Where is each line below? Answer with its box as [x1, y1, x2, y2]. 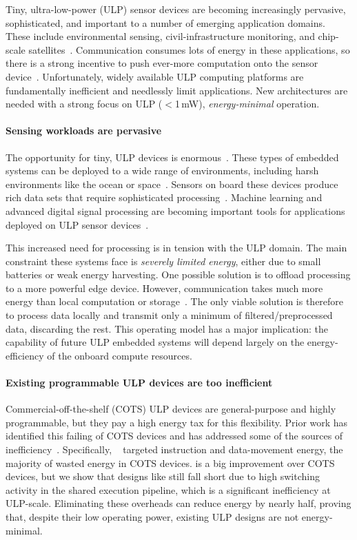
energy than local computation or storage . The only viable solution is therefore [6, 294, 344, 309]
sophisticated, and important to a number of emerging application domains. [6, 15, 325, 30]
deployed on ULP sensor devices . [6, 217, 149, 231]
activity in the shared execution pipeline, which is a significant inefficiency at [6, 482, 331, 497]
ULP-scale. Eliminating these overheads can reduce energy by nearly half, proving [6, 496, 351, 510]
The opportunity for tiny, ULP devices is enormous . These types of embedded [6, 149, 339, 164]
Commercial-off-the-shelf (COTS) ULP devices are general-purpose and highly [6, 402, 336, 416]
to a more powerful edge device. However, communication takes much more [6, 280, 323, 295]
